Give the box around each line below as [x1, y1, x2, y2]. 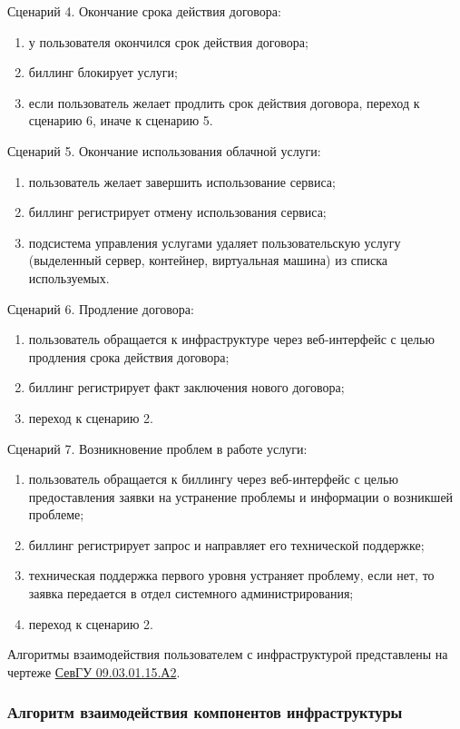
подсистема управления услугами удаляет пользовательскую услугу [28, 232, 401, 251]
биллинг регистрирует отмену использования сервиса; [28, 202, 327, 222]
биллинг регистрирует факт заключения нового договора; [28, 378, 345, 397]
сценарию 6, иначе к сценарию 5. [28, 111, 213, 130]
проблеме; [28, 505, 84, 524]
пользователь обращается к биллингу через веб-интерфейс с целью [28, 469, 398, 488]
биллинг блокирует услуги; [28, 63, 178, 82]
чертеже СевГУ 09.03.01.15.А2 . [7, 662, 181, 681]
